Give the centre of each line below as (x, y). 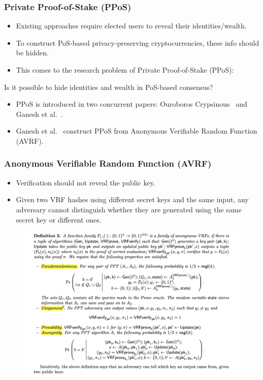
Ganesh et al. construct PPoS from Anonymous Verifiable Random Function (137, 131)
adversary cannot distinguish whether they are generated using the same (129, 209)
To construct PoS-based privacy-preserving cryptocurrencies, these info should (138, 42)
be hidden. (32, 53)
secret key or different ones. (59, 219)
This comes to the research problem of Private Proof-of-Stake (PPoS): (125, 70)
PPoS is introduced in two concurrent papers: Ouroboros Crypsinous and (131, 104)
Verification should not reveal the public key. (86, 182)
